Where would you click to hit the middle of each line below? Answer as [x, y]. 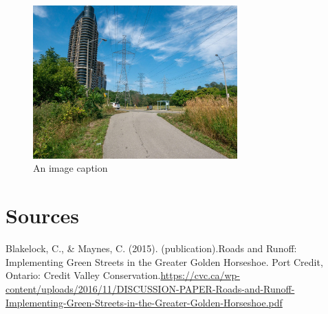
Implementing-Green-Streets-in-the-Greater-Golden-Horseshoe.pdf [144, 302]
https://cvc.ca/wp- [200, 275]
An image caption [70, 168]
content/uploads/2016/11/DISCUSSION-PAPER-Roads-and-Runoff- [150, 288]
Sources [42, 215]
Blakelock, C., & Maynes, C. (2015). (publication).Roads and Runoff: [151, 248]
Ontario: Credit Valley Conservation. [83, 275]
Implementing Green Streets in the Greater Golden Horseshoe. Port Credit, [164, 261]
